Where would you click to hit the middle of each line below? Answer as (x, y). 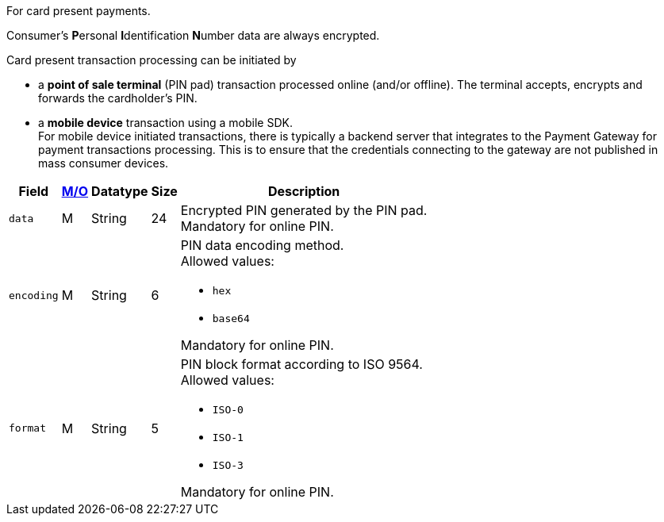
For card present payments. (79, 11)
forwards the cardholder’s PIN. (118, 98)
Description (304, 191)
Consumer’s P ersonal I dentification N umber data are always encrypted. (193, 35)
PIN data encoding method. (262, 245)
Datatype (120, 191)
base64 (231, 319)
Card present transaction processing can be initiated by (152, 60)
